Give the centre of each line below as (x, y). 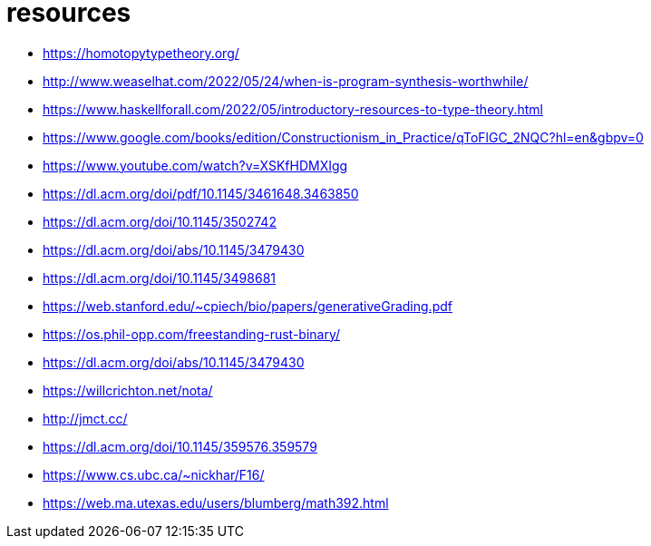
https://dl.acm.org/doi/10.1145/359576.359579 (180, 446)
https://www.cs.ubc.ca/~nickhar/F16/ (154, 474)
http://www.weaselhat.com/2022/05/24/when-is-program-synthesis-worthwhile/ (286, 81)
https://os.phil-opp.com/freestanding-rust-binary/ (192, 334)
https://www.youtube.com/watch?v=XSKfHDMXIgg (195, 165)
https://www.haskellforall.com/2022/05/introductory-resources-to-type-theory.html (293, 109)
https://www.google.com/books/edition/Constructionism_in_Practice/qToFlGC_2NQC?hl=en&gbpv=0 (343, 137)
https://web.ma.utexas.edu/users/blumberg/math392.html (216, 502)
